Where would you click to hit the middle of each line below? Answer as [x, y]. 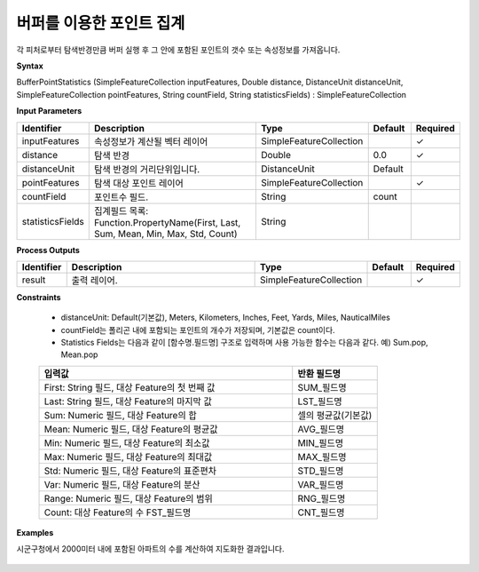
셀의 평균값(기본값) [335, 415]
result [34, 280]
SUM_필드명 [322, 387]
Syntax [30, 66]
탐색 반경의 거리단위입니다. [147, 169]
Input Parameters [49, 111]
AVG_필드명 [321, 429]
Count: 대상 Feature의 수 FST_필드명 [118, 512]
